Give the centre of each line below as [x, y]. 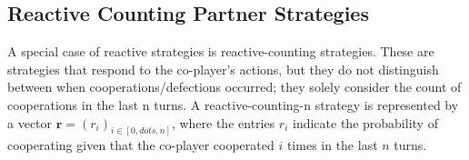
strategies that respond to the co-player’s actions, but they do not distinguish [223, 69]
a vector [30, 122]
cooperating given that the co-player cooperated [141, 145]
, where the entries [223, 122]
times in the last [332, 145]
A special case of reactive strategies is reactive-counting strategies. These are [221, 51]
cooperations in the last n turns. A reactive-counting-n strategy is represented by [233, 104]
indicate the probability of [365, 122]
